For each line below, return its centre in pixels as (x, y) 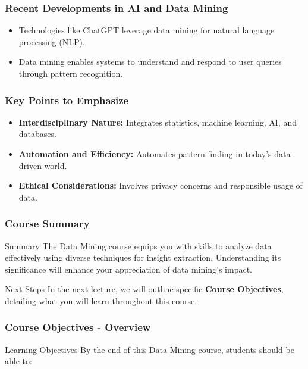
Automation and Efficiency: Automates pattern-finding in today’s (145, 154)
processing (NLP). (52, 41)
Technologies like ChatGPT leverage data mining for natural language (147, 30)
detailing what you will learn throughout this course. (101, 300)
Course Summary (47, 223)
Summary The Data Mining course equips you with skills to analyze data (138, 246)
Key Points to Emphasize (67, 100)
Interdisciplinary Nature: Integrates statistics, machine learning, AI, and (158, 122)
